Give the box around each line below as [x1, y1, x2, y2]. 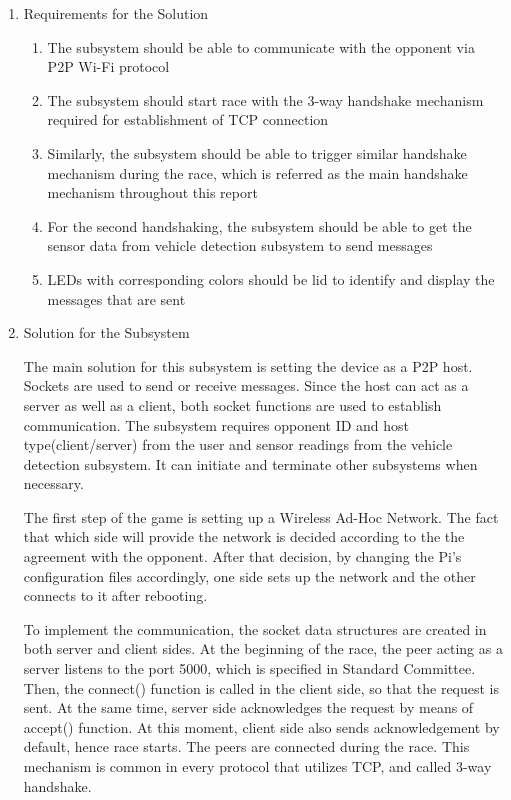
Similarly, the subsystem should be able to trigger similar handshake [47, 142, 467, 163]
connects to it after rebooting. [23, 585, 208, 606]
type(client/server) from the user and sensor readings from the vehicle [23, 434, 453, 455]
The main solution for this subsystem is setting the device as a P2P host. [23, 355, 473, 376]
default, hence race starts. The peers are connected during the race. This [23, 736, 470, 757]
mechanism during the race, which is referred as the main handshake [47, 162, 468, 183]
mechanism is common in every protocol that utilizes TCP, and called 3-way [23, 756, 492, 776]
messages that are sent [47, 288, 186, 309]
